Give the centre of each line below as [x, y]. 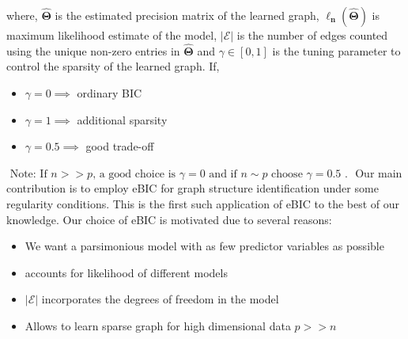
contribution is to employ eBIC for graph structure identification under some [193, 188]
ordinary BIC [110, 93]
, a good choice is [134, 174]
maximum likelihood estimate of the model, [112, 35]
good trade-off [120, 146]
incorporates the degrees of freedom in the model [160, 299]
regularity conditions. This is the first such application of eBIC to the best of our [203, 203]
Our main [379, 172]
